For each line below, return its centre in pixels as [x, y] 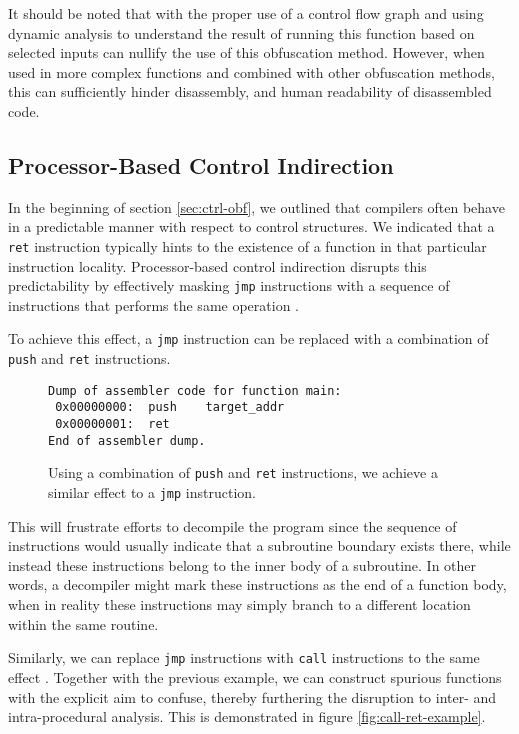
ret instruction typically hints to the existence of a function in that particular [247, 245]
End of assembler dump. [127, 440]
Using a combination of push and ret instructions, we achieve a [243, 472]
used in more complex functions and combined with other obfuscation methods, [251, 71]
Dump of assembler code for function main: [195, 390]
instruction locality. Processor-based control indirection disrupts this [217, 265]
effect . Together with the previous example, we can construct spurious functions [255, 676]
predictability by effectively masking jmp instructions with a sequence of [229, 285]
